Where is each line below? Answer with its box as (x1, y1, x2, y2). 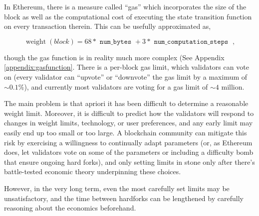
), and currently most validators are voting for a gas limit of (24, 81, 208, 92)
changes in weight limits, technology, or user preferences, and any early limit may (4, 117, 253, 128)
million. (221, 81, 245, 92)
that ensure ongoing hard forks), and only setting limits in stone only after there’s (4, 156, 255, 167)
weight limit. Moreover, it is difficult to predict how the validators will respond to (4, 108, 254, 118)
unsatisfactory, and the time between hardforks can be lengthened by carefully (4, 193, 244, 203)
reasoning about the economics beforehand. (4, 203, 136, 213)
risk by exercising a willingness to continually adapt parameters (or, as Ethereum (4, 137, 253, 147)
